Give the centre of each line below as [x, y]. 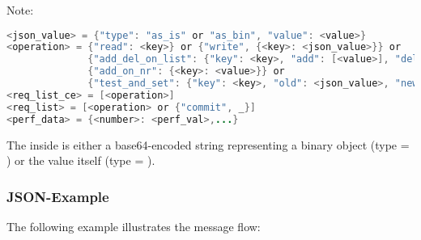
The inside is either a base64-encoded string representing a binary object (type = [208, 144]
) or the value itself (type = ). [81, 160]
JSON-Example [58, 196]
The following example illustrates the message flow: [134, 226]
